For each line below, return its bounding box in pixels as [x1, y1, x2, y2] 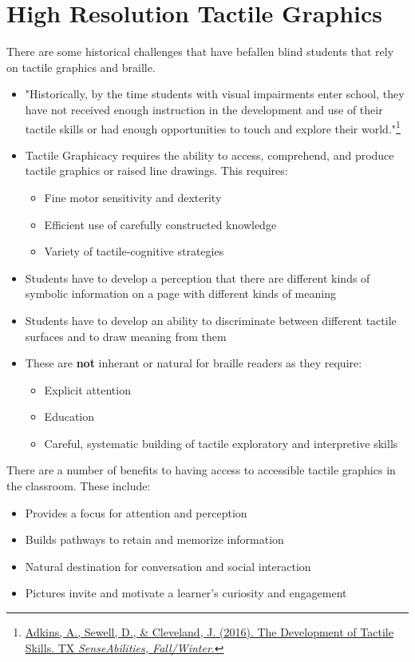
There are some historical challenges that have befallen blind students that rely [6, 43, 394, 60]
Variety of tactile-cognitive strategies [44, 243, 224, 260]
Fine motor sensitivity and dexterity [44, 188, 222, 205]
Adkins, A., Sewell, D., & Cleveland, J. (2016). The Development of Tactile [25, 624, 393, 640]
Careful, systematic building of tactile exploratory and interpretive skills [44, 434, 398, 451]
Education [44, 408, 95, 425]
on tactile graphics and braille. [6, 58, 156, 75]
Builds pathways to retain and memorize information [25, 531, 284, 548]
